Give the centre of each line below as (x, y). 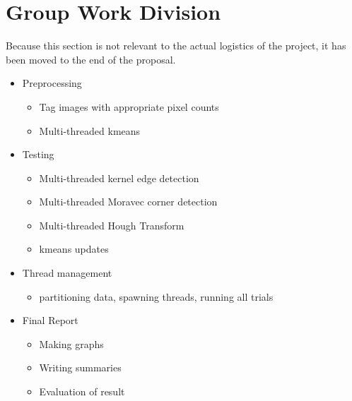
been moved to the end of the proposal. (91, 59)
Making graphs (71, 343)
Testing (38, 154)
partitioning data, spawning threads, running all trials (156, 296)
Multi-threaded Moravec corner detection (128, 202)
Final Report (50, 320)
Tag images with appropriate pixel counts (129, 106)
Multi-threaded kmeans (90, 130)
